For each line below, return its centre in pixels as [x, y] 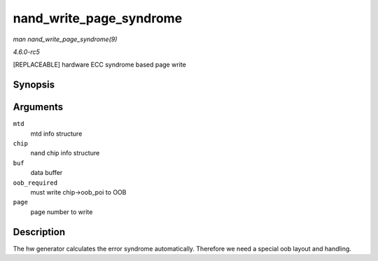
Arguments [38, 107]
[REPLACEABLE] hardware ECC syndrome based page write [100, 65]
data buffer [47, 173]
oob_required [35, 183]
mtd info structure [56, 134]
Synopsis [34, 85]
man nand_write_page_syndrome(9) [65, 39]
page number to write [62, 212]
